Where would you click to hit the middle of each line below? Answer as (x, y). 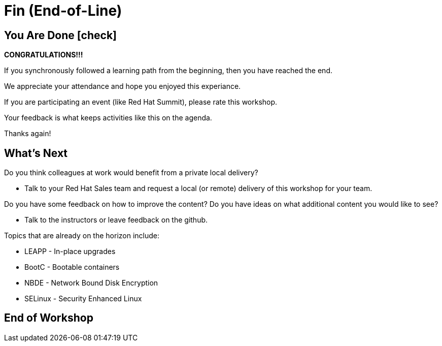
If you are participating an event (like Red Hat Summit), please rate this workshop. (141, 102)
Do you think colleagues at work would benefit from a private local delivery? (131, 173)
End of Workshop (49, 318)
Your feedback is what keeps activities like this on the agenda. (108, 118)
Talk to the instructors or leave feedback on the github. (116, 220)
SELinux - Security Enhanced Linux (83, 299)
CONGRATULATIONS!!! (44, 55)
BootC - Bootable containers (72, 267)
